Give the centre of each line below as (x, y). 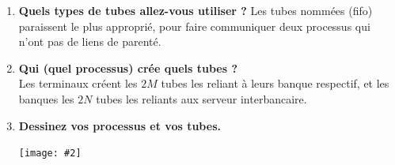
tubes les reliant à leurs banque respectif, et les (275, 83)
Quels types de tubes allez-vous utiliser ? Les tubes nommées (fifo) (196, 10)
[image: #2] (50, 154)
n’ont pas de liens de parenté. (90, 41)
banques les (46, 98)
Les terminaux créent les (78, 83)
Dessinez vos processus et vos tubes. (120, 125)
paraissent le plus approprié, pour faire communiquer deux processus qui (194, 26)
